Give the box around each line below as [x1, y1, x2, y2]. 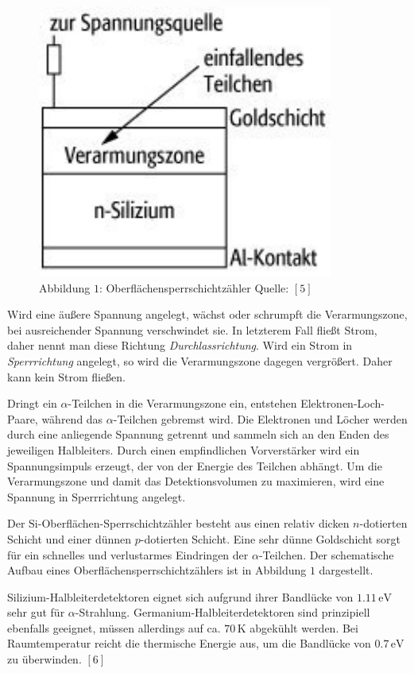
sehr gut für [7, 604, 65, 621]
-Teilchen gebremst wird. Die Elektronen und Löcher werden [113, 410, 408, 427]
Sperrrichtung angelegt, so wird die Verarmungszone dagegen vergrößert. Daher [7, 352, 393, 369]
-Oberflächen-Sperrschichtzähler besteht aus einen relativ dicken [37, 515, 350, 532]
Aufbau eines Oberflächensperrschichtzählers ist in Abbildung [7, 562, 307, 578]
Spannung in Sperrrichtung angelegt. [7, 488, 186, 505]
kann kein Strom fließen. [7, 368, 126, 385]
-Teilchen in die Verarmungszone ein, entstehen [68, 395, 297, 412]
